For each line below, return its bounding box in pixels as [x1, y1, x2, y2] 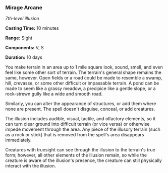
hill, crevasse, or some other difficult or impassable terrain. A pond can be [5, 80, 159, 86]
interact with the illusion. [5, 163, 57, 169]
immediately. [5, 137, 32, 143]
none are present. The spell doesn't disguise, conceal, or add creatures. [5, 106, 155, 112]
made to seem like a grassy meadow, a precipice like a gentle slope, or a [5, 85, 156, 92]
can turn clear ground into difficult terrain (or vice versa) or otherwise [5, 121, 150, 127]
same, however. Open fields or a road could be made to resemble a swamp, [5, 75, 162, 81]
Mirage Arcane [5, 4, 43, 11]
